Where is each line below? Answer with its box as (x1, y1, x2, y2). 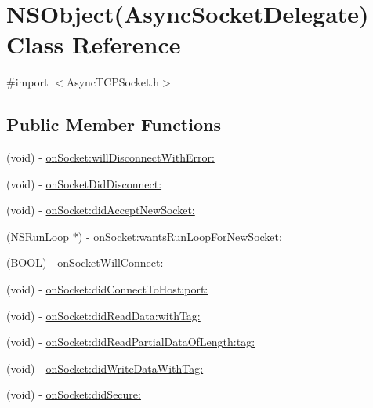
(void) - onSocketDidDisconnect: (6, 175, 162, 191)
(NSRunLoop (6, 228, 70, 244)
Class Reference (6, 28, 181, 60)
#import (6, 74, 49, 90)
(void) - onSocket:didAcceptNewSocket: (6, 202, 195, 218)
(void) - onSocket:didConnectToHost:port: (6, 281, 208, 297)
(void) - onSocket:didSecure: (6, 386, 141, 403)
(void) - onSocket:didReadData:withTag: (6, 307, 201, 323)
